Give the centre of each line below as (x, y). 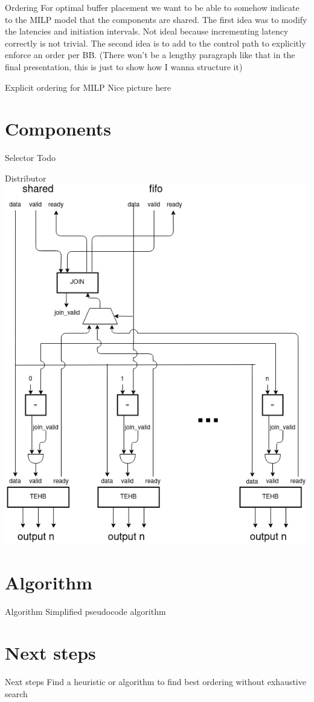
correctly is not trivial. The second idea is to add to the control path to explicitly (155, 43)
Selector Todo (30, 158)
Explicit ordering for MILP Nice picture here (88, 87)
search (16, 693)
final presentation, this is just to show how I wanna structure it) (124, 66)
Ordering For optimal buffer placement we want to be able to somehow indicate (152, 7)
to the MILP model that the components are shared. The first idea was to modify (156, 19)
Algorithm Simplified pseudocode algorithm (85, 611)
